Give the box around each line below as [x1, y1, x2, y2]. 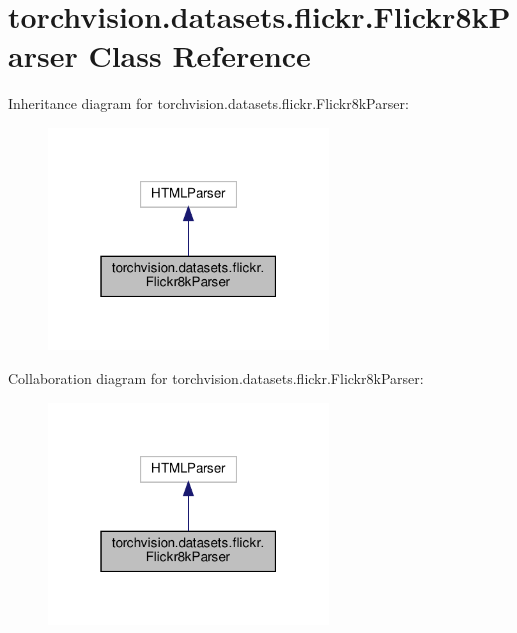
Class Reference [88, 35, 311, 76]
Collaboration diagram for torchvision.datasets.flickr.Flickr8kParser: [8, 368, 424, 388]
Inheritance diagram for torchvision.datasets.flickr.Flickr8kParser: [8, 93, 409, 114]
